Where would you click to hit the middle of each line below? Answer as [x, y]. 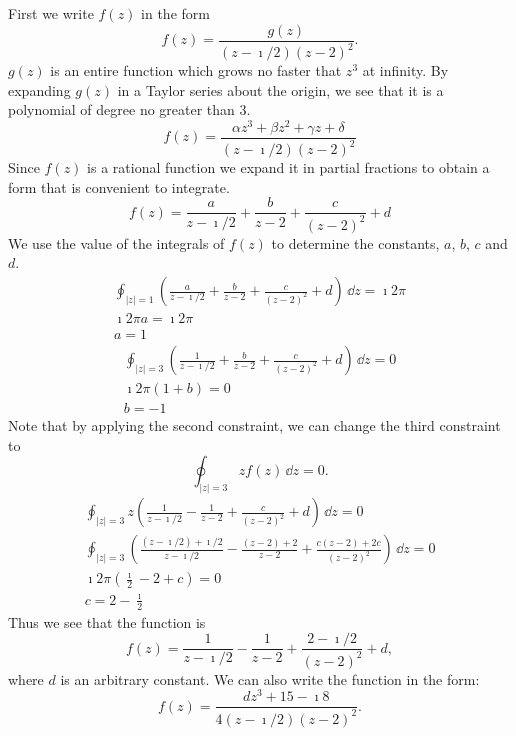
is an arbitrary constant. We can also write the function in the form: [270, 678]
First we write [51, 13]
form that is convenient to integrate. [119, 186]
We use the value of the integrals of [116, 242]
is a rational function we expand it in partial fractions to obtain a [288, 167]
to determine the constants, [355, 242]
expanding [39, 89]
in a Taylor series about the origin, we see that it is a [280, 89]
